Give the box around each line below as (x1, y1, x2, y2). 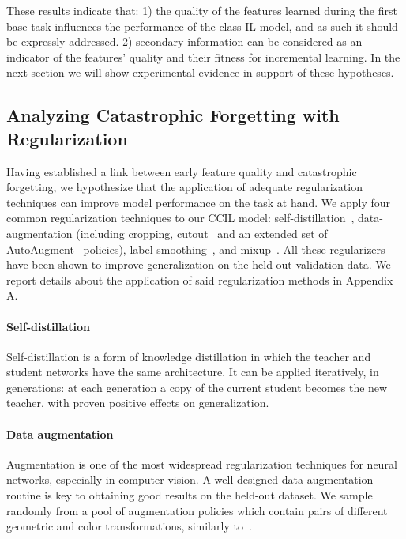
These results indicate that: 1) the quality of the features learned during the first (6, 2, 397, 18)
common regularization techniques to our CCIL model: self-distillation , (6, 209, 355, 226)
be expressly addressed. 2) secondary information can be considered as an (6, 33, 363, 50)
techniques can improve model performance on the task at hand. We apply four (6, 194, 391, 210)
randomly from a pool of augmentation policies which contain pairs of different (6, 502, 388, 518)
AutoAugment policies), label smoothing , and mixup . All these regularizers (6, 240, 385, 257)
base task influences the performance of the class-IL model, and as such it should (6, 17, 398, 34)
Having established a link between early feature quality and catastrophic (6, 163, 357, 179)
